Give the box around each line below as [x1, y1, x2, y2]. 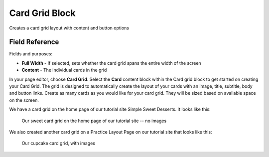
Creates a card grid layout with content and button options [9, 25, 130, 31]
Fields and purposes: [9, 51, 53, 57]
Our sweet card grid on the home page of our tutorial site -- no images [21, 118, 167, 124]
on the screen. [9, 97, 39, 103]
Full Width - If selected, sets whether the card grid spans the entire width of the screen [21, 60, 201, 66]
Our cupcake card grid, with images [21, 140, 96, 147]
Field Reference [9, 38, 59, 46]
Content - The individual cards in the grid [21, 67, 107, 73]
